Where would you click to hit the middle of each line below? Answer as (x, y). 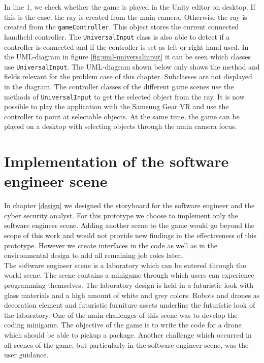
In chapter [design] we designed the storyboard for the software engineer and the (129, 205)
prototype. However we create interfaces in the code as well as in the (111, 245)
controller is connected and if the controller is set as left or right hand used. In (126, 46)
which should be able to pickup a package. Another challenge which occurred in (128, 335)
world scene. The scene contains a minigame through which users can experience (129, 275)
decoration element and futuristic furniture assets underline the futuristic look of (130, 305)
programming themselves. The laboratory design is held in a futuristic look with (129, 285)
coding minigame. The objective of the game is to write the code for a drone (123, 325)
